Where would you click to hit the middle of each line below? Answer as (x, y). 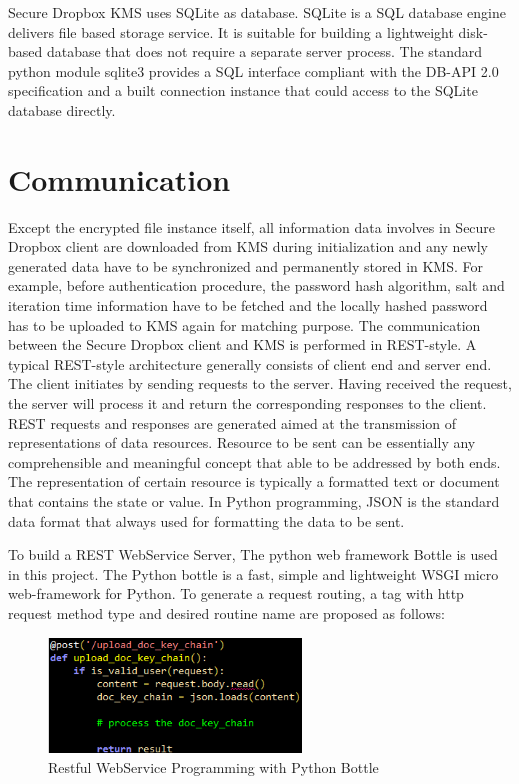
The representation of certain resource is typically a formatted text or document (254, 481)
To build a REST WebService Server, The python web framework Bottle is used (253, 554)
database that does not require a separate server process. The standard (264, 51)
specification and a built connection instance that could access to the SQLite (243, 90)
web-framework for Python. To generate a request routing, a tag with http (236, 593)
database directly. (62, 109)
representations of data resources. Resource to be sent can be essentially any (242, 442)
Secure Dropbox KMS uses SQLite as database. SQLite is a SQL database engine (257, 12)
